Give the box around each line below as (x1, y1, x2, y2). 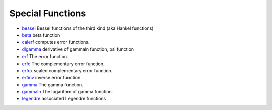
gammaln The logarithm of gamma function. (22, 89, 113, 95)
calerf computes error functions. (22, 39, 90, 45)
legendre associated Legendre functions (22, 96, 106, 102)
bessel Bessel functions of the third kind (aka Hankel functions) (22, 25, 154, 31)
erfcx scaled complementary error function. (22, 67, 113, 73)
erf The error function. (22, 53, 69, 60)
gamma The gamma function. (22, 81, 83, 88)
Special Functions (9, 8, 86, 19)
